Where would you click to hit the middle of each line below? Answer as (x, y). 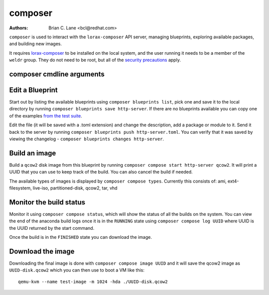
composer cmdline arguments (57, 74)
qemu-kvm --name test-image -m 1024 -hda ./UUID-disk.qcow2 (93, 282)
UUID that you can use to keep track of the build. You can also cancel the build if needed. (101, 172)
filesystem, (20, 188)
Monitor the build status (47, 202)
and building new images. (36, 44)
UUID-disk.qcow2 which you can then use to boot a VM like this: (77, 270)
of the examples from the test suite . (46, 116)
